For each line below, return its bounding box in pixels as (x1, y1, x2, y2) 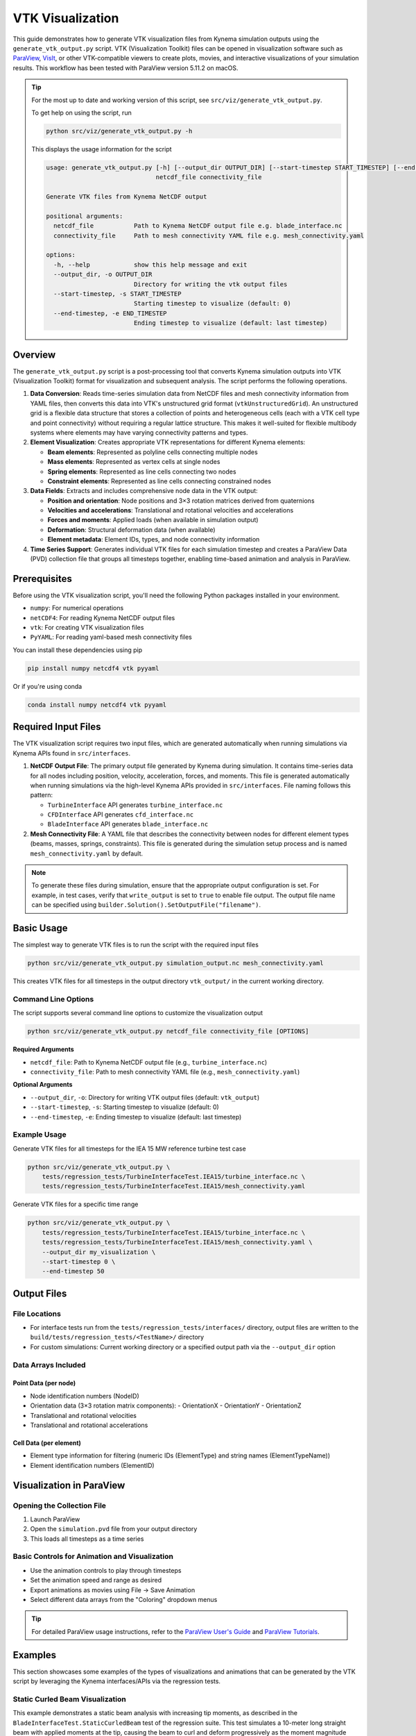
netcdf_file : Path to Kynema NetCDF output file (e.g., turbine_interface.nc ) (30, 1058, 268, 1066)
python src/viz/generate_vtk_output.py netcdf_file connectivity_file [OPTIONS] (27, 1028, 309, 1035)
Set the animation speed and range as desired (30, 1576, 162, 1585)
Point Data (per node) (12, 1379, 76, 1387)
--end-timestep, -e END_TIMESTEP (53, 309, 167, 317)
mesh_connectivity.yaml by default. (30, 849, 144, 858)
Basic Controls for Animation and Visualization (12, 1552, 173, 1562)
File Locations (12, 1309, 62, 1319)
